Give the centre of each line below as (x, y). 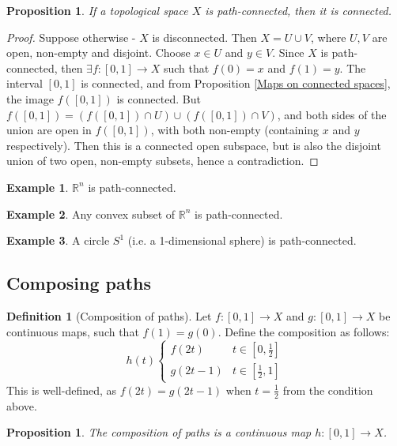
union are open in (49, 130)
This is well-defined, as (62, 390)
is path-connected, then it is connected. (299, 10)
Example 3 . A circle (58, 240)
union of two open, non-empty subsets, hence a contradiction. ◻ (163, 161)
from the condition (328, 390)
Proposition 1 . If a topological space (97, 10)
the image (30, 98)
